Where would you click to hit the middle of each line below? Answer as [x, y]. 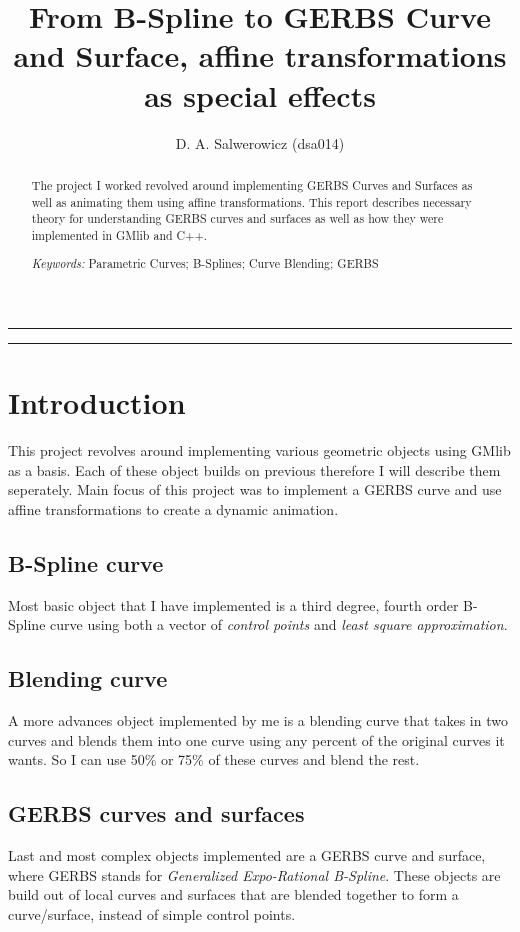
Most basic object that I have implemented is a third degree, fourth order [233, 604]
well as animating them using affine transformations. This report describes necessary [251, 201]
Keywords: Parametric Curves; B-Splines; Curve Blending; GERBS [205, 263]
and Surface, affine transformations [260, 55]
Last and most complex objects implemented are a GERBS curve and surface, [247, 855]
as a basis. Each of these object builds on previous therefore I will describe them [254, 469]
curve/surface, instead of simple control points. [152, 913]
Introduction [97, 402]
